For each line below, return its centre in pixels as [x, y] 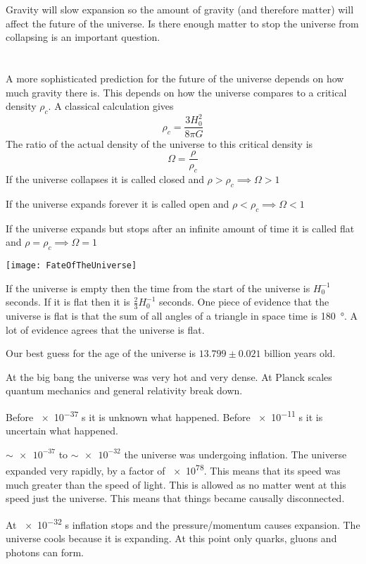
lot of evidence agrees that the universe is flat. [105, 329]
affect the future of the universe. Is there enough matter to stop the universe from [182, 23]
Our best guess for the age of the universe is [101, 353]
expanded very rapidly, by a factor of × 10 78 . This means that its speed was [173, 470]
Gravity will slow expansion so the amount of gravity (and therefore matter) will [180, 9]
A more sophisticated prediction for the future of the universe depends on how [175, 78]
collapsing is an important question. [83, 37]
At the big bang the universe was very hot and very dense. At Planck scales [169, 376]
